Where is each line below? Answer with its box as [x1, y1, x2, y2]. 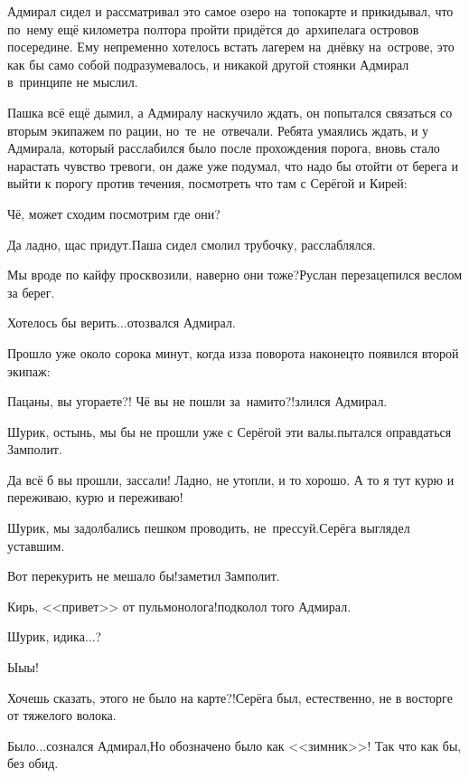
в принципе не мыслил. [7, 72, 138, 91]
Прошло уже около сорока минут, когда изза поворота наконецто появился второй [7, 343, 459, 362]
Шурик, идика [7, 627, 85, 646]
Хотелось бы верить [7, 313, 117, 332]
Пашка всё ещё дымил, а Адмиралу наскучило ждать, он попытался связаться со [7, 102, 453, 121]
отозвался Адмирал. [127, 313, 236, 332]
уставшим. [7, 536, 65, 555]
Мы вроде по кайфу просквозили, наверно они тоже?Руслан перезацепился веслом [7, 265, 463, 284]
